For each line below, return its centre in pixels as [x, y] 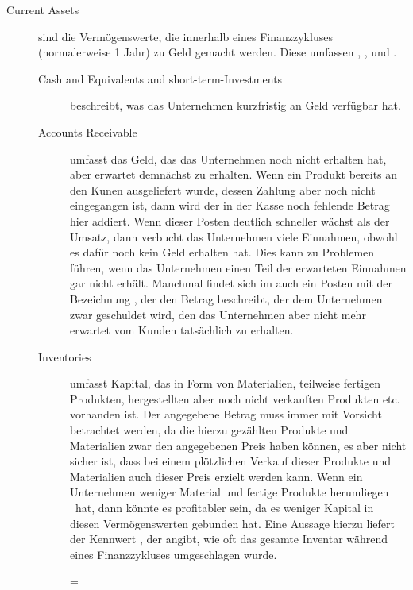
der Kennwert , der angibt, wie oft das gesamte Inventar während [229, 539]
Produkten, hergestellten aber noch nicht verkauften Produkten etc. [235, 398]
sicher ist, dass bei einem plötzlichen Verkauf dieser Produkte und [231, 461]
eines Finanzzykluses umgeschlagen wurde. [174, 554]
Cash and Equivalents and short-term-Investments [160, 78]
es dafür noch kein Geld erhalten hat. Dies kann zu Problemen [222, 252]
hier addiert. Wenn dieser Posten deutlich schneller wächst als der [230, 220]
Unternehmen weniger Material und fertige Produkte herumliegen [230, 492]
